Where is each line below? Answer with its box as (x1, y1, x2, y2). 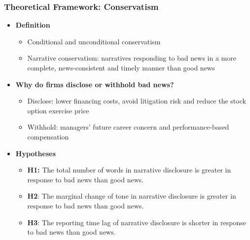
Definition (15, 20, 50, 30)
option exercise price (27, 105, 89, 115)
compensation (27, 131, 69, 141)
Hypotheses (15, 148, 56, 158)
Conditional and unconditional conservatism (27, 36, 161, 46)
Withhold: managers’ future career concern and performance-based (27, 122, 229, 132)
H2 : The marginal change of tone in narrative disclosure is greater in (27, 191, 236, 201)
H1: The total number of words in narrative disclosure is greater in (27, 165, 231, 175)
